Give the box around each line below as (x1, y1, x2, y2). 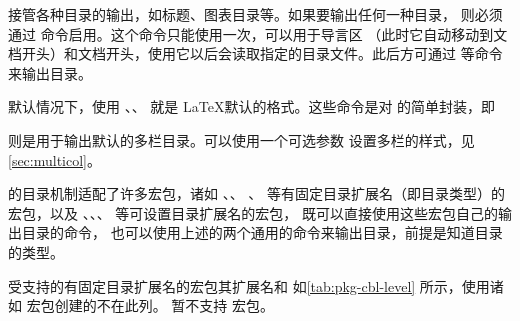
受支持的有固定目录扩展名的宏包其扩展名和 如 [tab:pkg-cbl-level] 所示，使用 (8, 275, 490, 296)
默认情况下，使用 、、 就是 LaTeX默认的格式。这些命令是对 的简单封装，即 (8, 96, 496, 117)
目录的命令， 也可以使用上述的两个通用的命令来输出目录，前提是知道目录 (21, 222, 503, 243)
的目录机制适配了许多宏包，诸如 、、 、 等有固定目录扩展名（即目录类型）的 (8, 183, 505, 204)
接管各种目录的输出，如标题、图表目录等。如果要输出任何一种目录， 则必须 (8, 4, 503, 24)
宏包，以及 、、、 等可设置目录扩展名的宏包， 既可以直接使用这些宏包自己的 (8, 202, 498, 223)
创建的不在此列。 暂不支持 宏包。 (54, 295, 274, 316)
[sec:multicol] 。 (8, 149, 102, 170)
